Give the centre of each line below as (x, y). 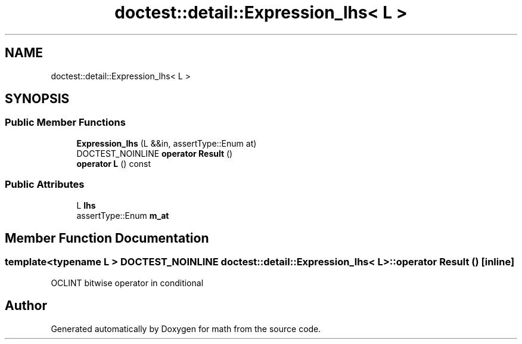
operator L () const (114, 163)
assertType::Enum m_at (123, 215)
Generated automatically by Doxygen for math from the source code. (186, 328)
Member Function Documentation (107, 238)
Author (26, 306)
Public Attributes (45, 185)
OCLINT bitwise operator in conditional (127, 283)
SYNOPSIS (37, 99)
